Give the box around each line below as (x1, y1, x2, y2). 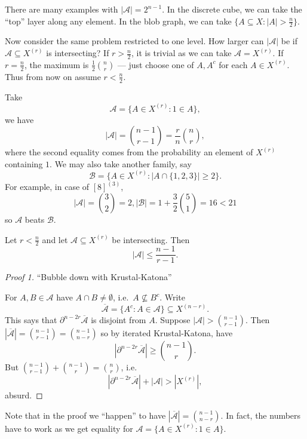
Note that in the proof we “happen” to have (5, 409, 166, 421)
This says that (5, 314, 57, 326)
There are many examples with (5, 3, 118, 15)
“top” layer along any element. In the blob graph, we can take (5, 14, 232, 27)
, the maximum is (24, 58, 89, 70)
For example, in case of (5, 180, 90, 193)
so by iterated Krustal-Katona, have (100, 327, 233, 339)
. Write (159, 291, 186, 303)
